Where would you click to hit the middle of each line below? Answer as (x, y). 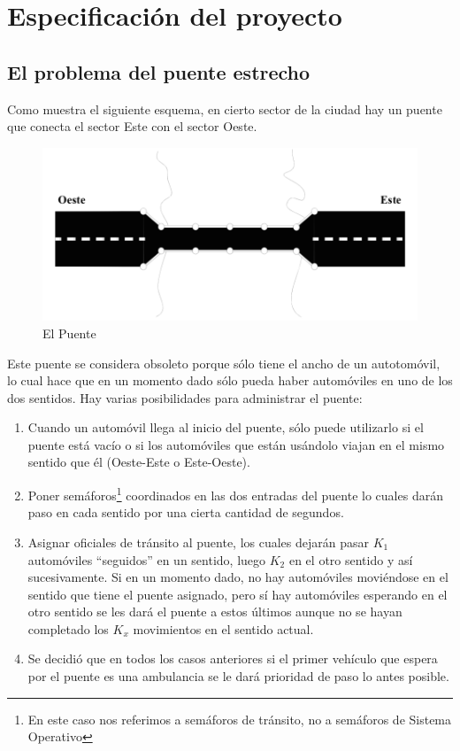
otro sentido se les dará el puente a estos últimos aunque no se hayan (215, 612)
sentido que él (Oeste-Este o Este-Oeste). (139, 462)
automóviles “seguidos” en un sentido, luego (147, 559)
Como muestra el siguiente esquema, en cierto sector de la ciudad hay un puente (225, 108)
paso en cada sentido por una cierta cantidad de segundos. (186, 512)
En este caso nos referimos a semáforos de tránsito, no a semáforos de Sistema (240, 719)
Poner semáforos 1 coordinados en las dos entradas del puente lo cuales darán (235, 494)
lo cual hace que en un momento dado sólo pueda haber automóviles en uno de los (230, 380)
